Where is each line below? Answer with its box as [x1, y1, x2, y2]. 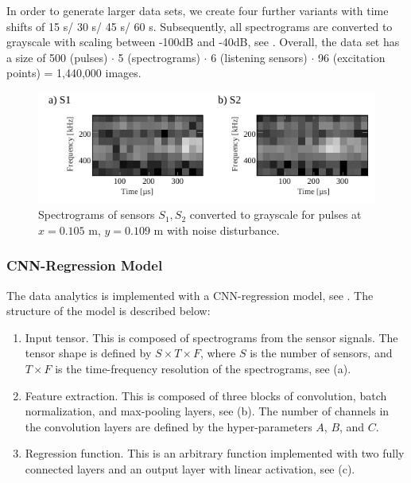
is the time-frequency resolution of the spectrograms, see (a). [55, 360, 351, 377]
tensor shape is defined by [25, 345, 152, 361]
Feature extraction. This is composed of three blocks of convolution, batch [25, 387, 387, 403]
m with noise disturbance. [153, 221, 280, 238]
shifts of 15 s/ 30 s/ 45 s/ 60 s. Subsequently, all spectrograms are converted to [6, 18, 393, 34]
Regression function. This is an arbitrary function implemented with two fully [25, 445, 405, 462]
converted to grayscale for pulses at [189, 206, 362, 223]
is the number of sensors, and [250, 345, 393, 361]
